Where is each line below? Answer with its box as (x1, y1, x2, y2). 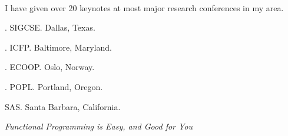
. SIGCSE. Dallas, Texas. (5, 21, 95, 34)
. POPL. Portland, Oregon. (5, 80, 103, 92)
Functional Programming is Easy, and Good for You (5, 120, 193, 132)
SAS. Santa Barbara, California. (5, 100, 121, 112)
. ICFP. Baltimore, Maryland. (5, 41, 112, 53)
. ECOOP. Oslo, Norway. (5, 61, 95, 73)
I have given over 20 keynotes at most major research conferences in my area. (5, 1, 284, 14)
